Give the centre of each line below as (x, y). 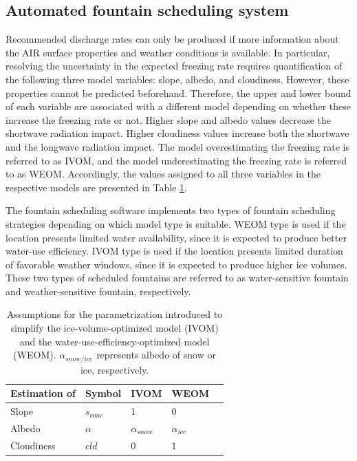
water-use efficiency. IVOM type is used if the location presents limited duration (174, 251)
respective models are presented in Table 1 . (96, 187)
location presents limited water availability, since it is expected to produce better (176, 237)
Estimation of (43, 393)
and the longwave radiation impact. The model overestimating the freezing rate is (178, 146)
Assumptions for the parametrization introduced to (115, 314)
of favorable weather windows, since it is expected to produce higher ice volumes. (176, 264)
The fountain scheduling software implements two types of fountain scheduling (171, 210)
